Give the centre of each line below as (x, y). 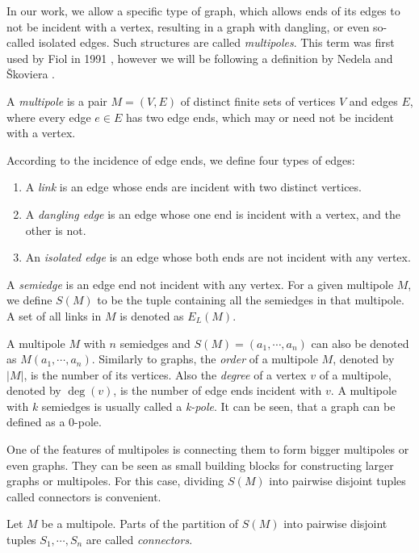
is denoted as (152, 315)
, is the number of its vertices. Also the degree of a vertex (165, 374)
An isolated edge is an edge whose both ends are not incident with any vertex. (218, 257)
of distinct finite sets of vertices (258, 101)
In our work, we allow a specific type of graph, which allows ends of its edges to (203, 10)
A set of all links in (54, 315)
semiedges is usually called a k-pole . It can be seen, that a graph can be (218, 406)
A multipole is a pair (57, 101)
